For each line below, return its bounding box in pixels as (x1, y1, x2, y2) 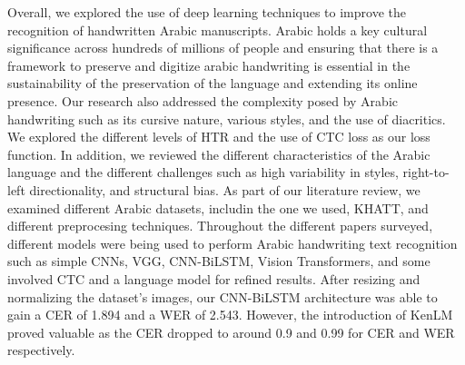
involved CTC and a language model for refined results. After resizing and (7, 269, 420, 288)
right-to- (402, 163, 450, 182)
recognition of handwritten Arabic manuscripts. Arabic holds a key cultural (7, 20, 428, 39)
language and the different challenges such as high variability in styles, (7, 163, 399, 182)
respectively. (7, 340, 75, 360)
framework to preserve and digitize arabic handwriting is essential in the (7, 55, 411, 74)
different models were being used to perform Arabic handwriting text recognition (7, 233, 458, 252)
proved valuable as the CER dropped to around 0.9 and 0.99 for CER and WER (7, 322, 455, 341)
